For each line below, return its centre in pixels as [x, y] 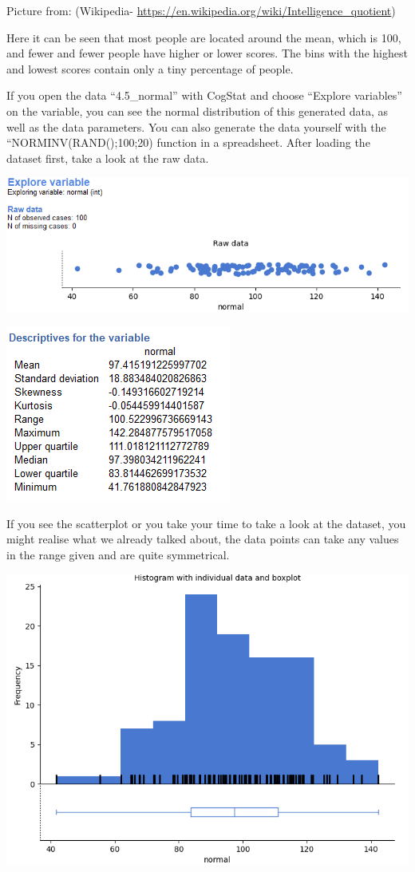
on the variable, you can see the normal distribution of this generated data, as [198, 110]
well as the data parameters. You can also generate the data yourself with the [196, 126]
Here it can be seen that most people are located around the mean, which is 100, [204, 37]
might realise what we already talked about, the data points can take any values [203, 539]
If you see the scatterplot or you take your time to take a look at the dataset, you [206, 523]
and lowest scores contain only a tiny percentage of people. [150, 68]
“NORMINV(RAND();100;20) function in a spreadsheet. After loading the [188, 142]
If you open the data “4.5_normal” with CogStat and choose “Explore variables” [204, 95]
